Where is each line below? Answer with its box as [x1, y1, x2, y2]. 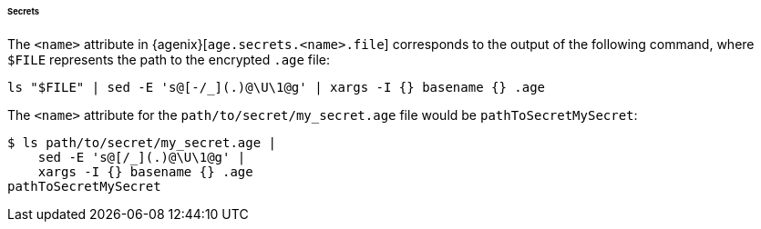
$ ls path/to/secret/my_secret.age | [7, 134, 277, 150]
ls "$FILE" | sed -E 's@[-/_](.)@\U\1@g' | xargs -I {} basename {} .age [7, 79, 546, 95]
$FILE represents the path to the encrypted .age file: [7, 51, 331, 67]
